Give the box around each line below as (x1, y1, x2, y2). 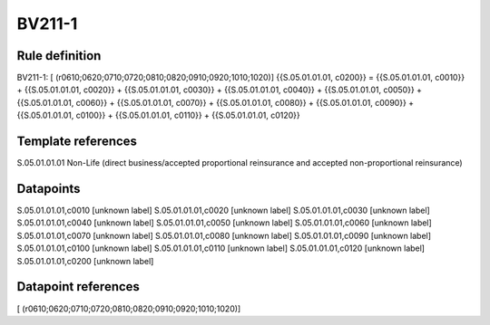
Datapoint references (16, 279, 141, 294)
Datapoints (16, 181, 81, 196)
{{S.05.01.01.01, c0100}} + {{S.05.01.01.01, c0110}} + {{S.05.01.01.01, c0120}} (16, 110, 301, 121)
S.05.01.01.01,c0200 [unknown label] (16, 255, 154, 266)
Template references (16, 134, 138, 149)
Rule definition (16, 48, 102, 63)
